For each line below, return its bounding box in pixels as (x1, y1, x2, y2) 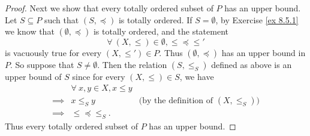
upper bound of (5, 70, 62, 83)
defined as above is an (211, 58, 292, 71)
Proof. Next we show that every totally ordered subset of (5, 2, 213, 14)
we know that (5, 25, 55, 38)
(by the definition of (139, 96, 213, 105)
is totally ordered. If (118, 13, 192, 26)
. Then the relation (97, 58, 167, 71)
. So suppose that (10, 58, 74, 71)
